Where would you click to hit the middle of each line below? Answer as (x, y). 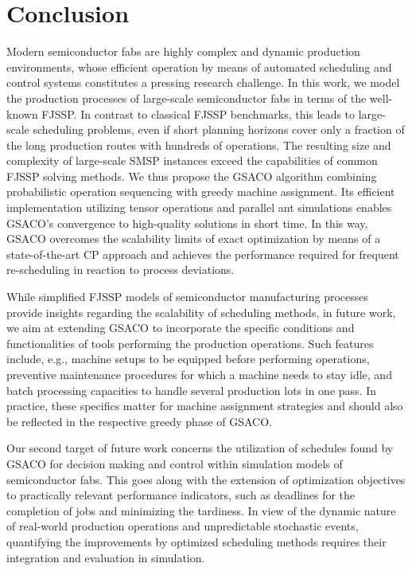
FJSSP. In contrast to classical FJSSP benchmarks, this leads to (198, 113)
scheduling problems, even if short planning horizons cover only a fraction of (219, 129)
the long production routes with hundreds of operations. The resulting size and (199, 145)
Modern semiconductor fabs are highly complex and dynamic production (183, 51)
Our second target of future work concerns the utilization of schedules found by (200, 448)
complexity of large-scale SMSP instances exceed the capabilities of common (192, 160)
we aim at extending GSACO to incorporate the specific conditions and (181, 328)
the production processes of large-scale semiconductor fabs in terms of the (187, 98)
